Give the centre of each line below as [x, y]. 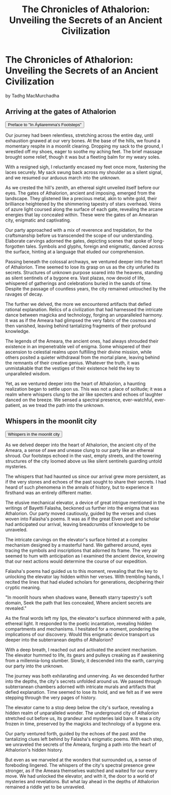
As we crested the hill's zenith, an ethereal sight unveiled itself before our [82, 187]
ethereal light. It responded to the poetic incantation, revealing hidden [79, 623]
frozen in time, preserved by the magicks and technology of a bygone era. [83, 724]
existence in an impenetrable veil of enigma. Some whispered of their [78, 346]
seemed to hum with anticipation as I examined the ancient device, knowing [85, 556]
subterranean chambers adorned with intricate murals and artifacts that [80, 686]
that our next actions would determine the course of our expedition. [76, 561]
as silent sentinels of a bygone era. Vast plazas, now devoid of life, [75, 278]
